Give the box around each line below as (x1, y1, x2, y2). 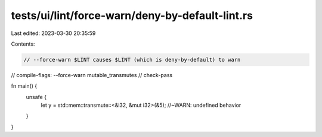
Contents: (11, 40, 35, 47)
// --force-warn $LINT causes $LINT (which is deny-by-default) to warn (23, 56, 241, 63)
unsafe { (26, 93, 47, 100)
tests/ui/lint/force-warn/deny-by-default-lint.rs (11, 9, 253, 22)
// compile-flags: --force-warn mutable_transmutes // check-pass (11, 71, 173, 78)
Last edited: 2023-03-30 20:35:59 (11, 30, 96, 37)
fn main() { (11, 82, 38, 90)
